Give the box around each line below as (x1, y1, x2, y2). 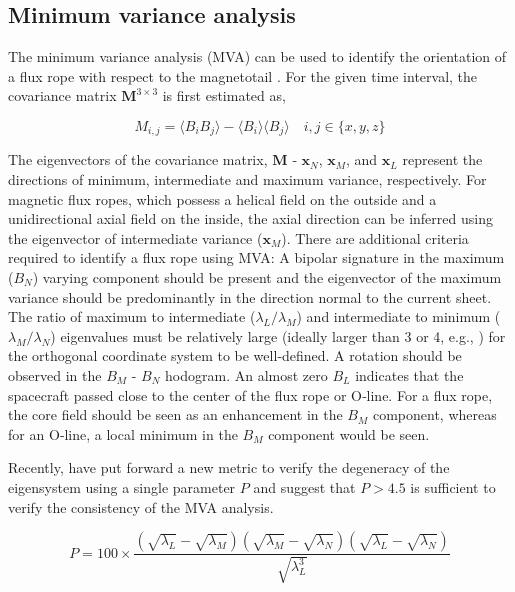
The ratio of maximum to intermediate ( (8, 306, 256, 327)
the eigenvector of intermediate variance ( (8, 227, 263, 248)
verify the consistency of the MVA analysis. (8, 496, 274, 517)
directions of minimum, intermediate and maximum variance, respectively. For (8, 169, 487, 190)
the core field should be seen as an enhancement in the (8, 404, 343, 425)
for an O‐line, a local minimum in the (8, 423, 238, 444)
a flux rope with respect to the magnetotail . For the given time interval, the (8, 65, 478, 86)
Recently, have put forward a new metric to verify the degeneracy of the (8, 457, 450, 478)
